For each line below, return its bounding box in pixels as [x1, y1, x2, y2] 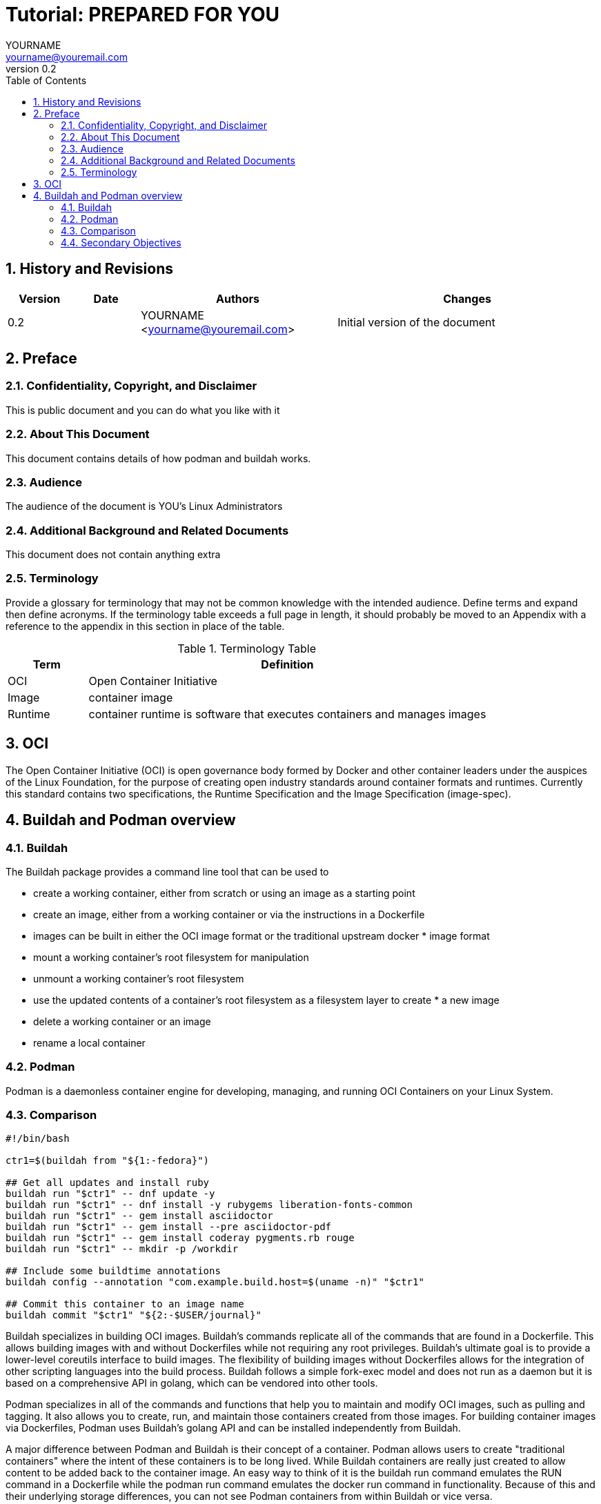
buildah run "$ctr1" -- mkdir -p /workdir [6, 1243, 239, 1255]
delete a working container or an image [33, 1015, 211, 1027]
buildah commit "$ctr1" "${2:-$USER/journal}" [6, 1309, 262, 1321]
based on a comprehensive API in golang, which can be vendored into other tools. [6, 1377, 378, 1389]
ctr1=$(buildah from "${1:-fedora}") [6, 1155, 210, 1167]
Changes [443, 291, 491, 306]
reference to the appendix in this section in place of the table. [6, 620, 285, 632]
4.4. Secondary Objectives [61, 236, 181, 248]
